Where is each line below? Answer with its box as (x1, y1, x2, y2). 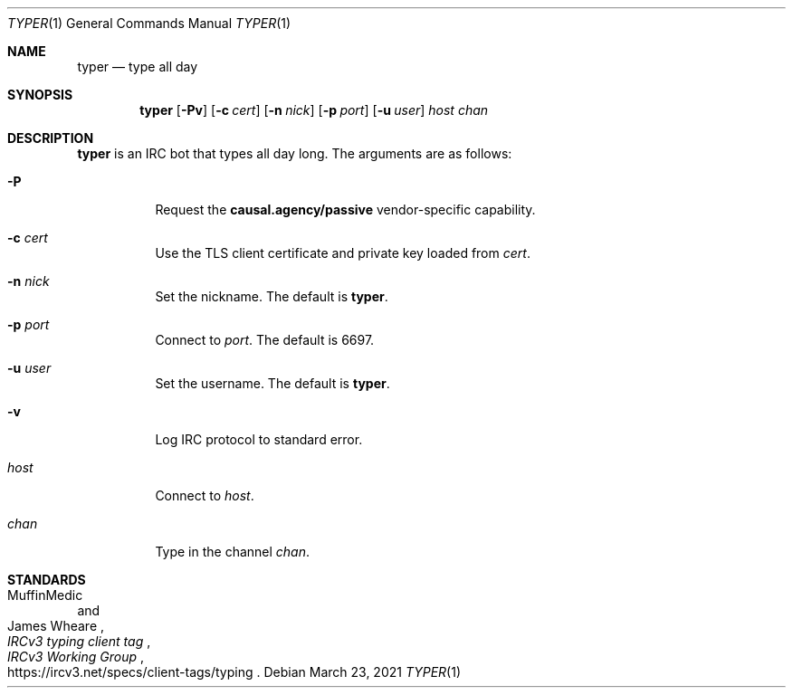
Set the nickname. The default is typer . (155, 289, 388, 304)
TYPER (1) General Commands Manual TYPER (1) (7, 15, 291, 31)
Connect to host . (155, 488, 254, 503)
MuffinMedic (7, 587, 83, 603)
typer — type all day (77, 59, 198, 74)
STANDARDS (7, 572, 86, 587)
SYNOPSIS (7, 87, 73, 102)
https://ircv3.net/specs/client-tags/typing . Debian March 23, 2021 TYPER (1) (7, 664, 462, 680)
